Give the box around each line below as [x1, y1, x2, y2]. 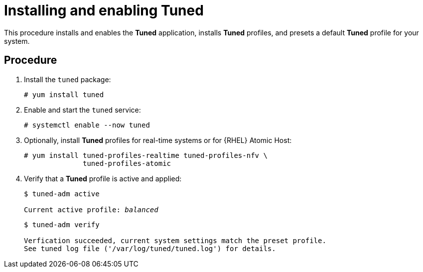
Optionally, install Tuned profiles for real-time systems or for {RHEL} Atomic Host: [24, 136, 292, 144]
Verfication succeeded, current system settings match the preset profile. [24, 236, 326, 245]
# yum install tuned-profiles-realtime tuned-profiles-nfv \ [24, 151, 268, 159]
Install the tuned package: [24, 75, 111, 84]
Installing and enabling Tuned [4, 2, 204, 19]
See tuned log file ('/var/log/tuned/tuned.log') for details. [24, 244, 276, 253]
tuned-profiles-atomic [83, 159, 171, 167]
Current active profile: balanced [24, 205, 158, 214]
